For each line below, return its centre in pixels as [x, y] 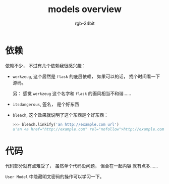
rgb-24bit [85, 23]
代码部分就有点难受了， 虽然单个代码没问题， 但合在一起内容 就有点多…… [82, 166]
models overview [85, 9]
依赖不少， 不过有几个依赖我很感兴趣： [46, 65]
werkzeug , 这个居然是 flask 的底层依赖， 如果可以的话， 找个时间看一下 [86, 76]
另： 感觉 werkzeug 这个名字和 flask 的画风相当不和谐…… [72, 93]
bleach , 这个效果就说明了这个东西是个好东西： [60, 115]
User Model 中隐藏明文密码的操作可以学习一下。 [55, 177]
